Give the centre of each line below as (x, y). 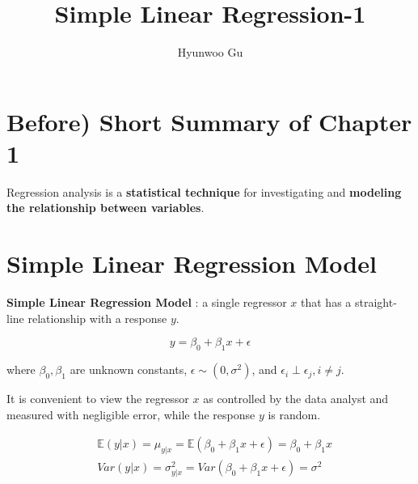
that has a (326, 302)
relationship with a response (97, 318)
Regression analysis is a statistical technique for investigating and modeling (204, 191)
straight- (376, 302)
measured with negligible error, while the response (131, 414)
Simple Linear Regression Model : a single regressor (147, 302)
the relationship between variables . (106, 208)
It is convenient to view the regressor (98, 399)
